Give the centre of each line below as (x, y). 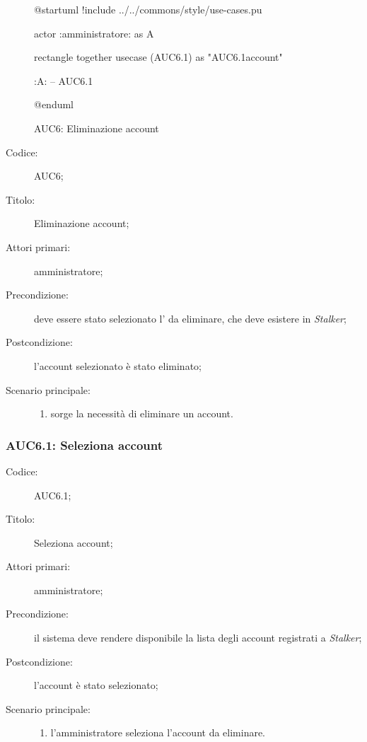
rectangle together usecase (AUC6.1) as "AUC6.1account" (158, 57)
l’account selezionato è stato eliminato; (118, 365)
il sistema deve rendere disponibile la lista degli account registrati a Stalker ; (198, 638)
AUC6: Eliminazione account (97, 128)
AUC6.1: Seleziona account (85, 445)
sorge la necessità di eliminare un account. (142, 413)
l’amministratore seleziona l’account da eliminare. (158, 732)
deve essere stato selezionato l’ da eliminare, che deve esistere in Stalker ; (190, 318)
